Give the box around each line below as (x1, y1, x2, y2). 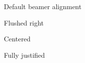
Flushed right (4, 17, 44, 27)
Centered (4, 34, 31, 44)
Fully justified (4, 50, 45, 60)
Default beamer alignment (4, 1, 82, 11)
